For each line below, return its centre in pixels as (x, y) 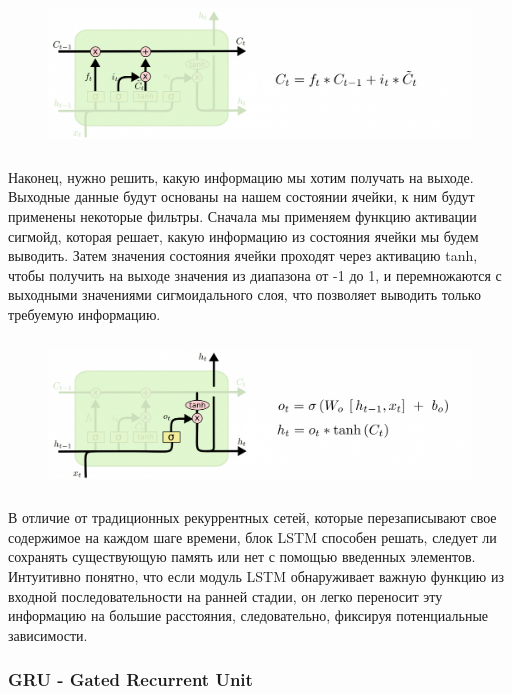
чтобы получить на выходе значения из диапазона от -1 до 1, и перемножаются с (255, 274)
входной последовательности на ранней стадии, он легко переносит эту (225, 595)
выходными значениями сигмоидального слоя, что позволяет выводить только (244, 294)
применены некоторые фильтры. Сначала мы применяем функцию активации (242, 215)
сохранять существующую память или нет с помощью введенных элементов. (242, 556)
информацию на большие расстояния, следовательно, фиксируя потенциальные (248, 615)
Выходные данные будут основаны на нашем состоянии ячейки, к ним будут (241, 196)
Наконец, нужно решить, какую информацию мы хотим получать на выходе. (241, 176)
